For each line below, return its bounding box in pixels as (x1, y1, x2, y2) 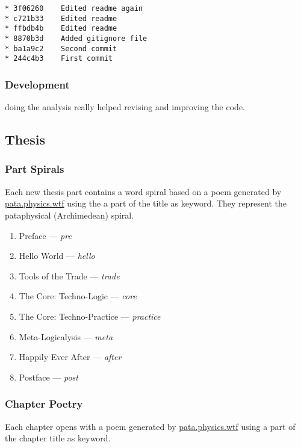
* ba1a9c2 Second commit (5, 44, 117, 53)
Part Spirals (5, 161, 64, 176)
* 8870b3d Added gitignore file (5, 34, 147, 43)
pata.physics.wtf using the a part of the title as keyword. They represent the (5, 197, 287, 210)
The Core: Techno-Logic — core (19, 290, 137, 302)
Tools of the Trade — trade (19, 269, 120, 282)
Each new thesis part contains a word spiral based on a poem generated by (5, 185, 282, 198)
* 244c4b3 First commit (5, 54, 113, 63)
